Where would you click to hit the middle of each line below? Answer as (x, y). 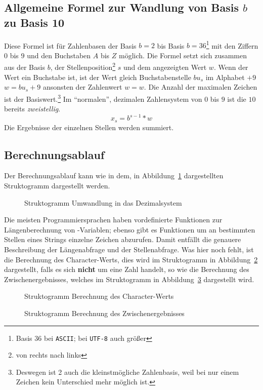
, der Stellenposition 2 (83, 66)
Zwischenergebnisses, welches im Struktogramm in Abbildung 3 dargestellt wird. (129, 279)
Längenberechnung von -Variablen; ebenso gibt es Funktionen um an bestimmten (130, 229)
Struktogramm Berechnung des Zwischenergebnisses (104, 313)
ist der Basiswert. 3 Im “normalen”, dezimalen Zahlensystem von (103, 98)
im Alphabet (225, 77)
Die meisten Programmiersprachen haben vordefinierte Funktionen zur (113, 220)
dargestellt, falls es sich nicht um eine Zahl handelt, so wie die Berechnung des (127, 269)
